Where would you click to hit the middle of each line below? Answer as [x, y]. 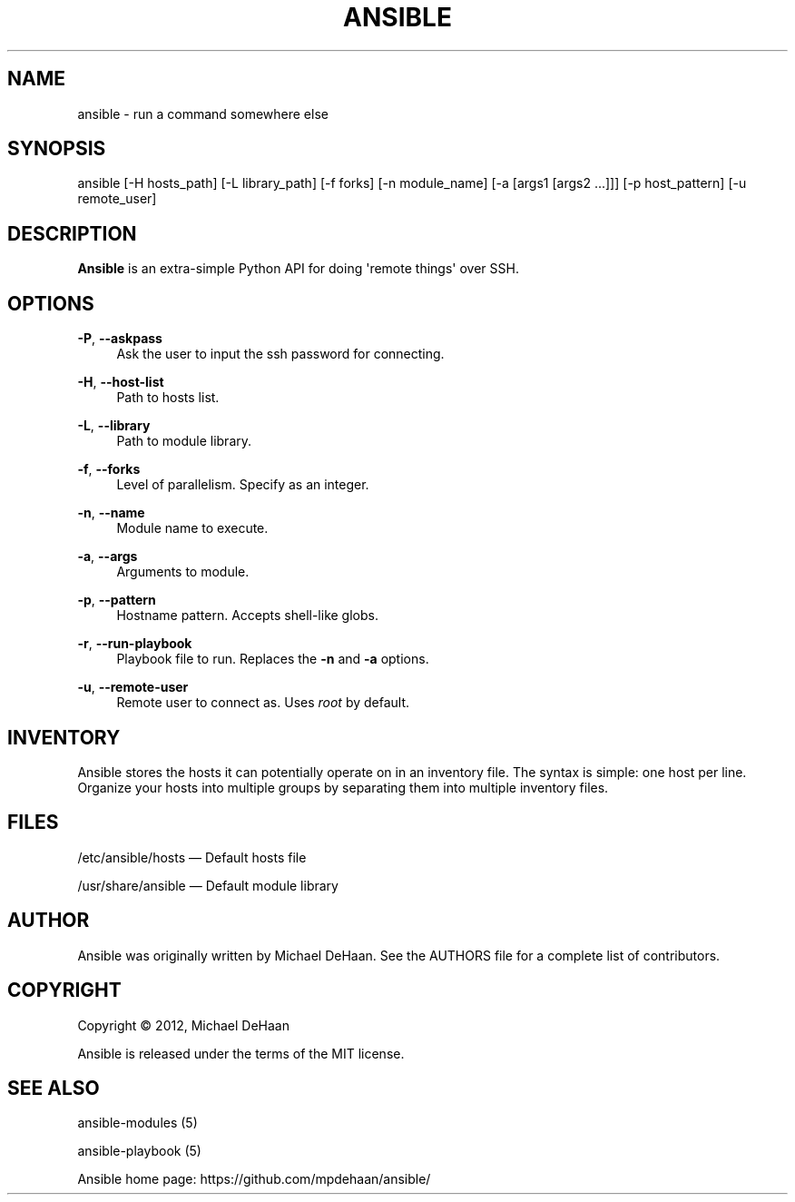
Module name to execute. [192, 528]
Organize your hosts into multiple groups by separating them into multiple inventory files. [343, 787]
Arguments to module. [183, 572]
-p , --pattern [117, 600]
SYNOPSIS [57, 149]
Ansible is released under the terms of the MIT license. [241, 1053]
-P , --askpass [120, 339]
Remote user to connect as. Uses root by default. [263, 703]
